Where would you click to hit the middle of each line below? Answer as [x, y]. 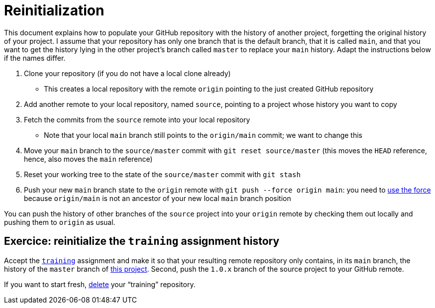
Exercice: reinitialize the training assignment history [142, 241]
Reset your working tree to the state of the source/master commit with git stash [162, 174]
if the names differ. [35, 58]
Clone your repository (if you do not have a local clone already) [127, 73]
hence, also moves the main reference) [88, 159]
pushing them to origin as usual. [60, 222]
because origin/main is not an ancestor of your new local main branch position [158, 198]
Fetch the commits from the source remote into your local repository [137, 119]
